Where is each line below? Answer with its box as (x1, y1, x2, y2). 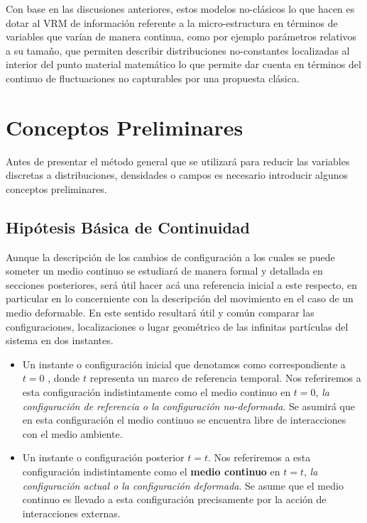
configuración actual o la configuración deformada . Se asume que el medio (22, 478, 344, 492)
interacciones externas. (22, 505, 121, 520)
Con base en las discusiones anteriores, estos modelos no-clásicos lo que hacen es (6, 1, 355, 16)
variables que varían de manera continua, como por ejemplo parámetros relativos (6, 29, 356, 44)
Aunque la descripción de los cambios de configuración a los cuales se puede (6, 249, 335, 264)
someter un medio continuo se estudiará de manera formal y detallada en (6, 263, 323, 278)
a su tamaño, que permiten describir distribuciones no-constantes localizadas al (6, 43, 350, 57)
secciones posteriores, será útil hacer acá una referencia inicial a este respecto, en (6, 277, 358, 292)
